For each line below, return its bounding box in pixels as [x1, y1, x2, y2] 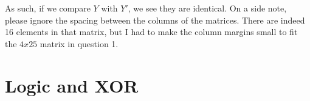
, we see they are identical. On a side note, [128, 2, 287, 14]
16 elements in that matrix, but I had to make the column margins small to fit [5, 25, 298, 38]
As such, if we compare [5, 2, 91, 14]
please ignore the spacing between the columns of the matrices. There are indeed [5, 13, 305, 26]
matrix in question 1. [40, 37, 119, 50]
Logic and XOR [5, 73, 139, 97]
